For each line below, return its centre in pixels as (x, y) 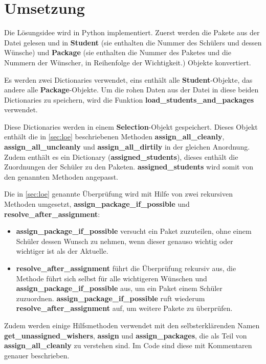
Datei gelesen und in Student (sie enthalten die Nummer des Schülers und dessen (133, 42)
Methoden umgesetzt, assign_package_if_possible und (97, 204)
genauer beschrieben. (37, 355)
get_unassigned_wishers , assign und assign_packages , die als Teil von (126, 335)
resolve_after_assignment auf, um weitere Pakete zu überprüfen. (124, 308)
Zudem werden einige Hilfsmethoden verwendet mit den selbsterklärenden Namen (132, 325)
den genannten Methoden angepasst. (61, 176)
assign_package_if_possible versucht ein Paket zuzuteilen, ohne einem (134, 231)
